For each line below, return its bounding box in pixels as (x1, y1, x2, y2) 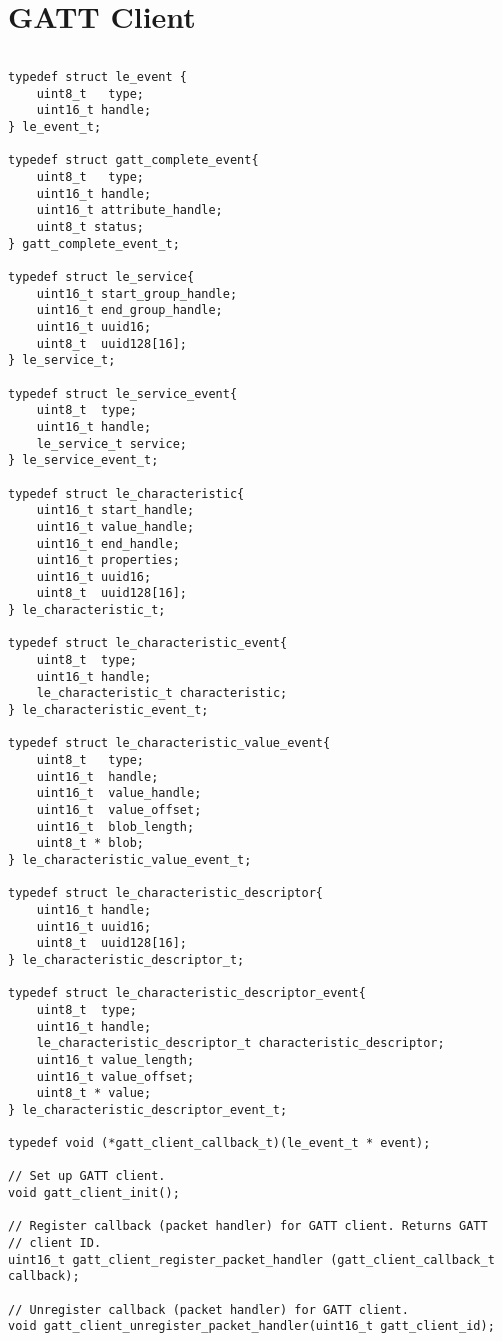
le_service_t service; (36, 436, 187, 451)
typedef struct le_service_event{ (8, 386, 238, 401)
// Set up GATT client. (8, 1169, 166, 1184)
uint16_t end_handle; (36, 536, 180, 551)
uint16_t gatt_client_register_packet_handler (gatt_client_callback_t (8, 1252, 495, 1267)
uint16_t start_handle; (36, 503, 195, 518)
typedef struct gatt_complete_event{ (8, 153, 259, 168)
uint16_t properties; (36, 553, 180, 568)
